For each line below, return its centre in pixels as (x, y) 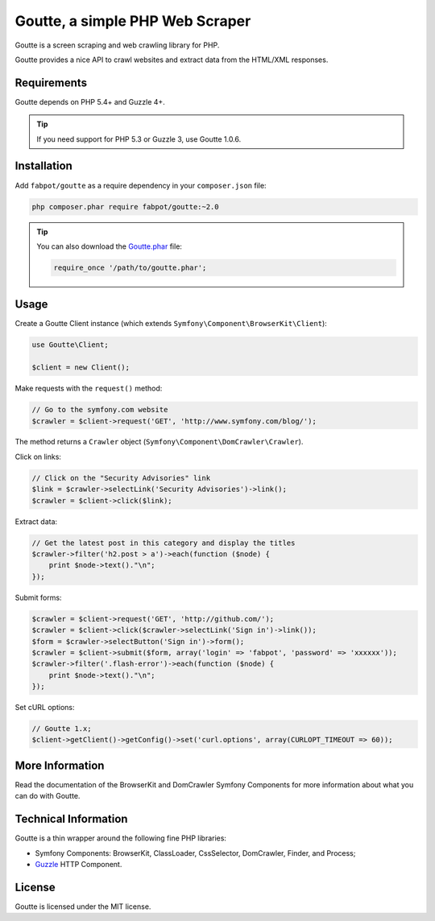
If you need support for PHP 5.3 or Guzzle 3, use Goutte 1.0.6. (139, 139)
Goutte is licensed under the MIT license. (83, 907)
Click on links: (38, 456)
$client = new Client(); (81, 368)
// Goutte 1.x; (62, 729)
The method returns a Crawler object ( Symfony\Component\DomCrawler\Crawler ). (159, 442)
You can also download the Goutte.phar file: (110, 246)
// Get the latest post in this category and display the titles (164, 543)
